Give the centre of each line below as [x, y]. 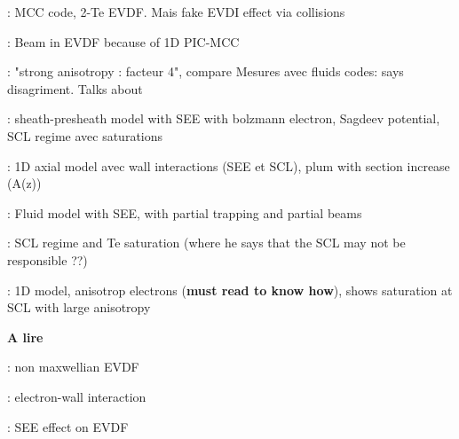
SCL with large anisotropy [79, 307]
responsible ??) [47, 259]
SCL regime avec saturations [85, 135]
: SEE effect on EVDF [68, 426]
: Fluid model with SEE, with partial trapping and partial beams [185, 212]
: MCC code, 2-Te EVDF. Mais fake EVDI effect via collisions [176, 12]
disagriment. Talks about [75, 88]
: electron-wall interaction [77, 396]
